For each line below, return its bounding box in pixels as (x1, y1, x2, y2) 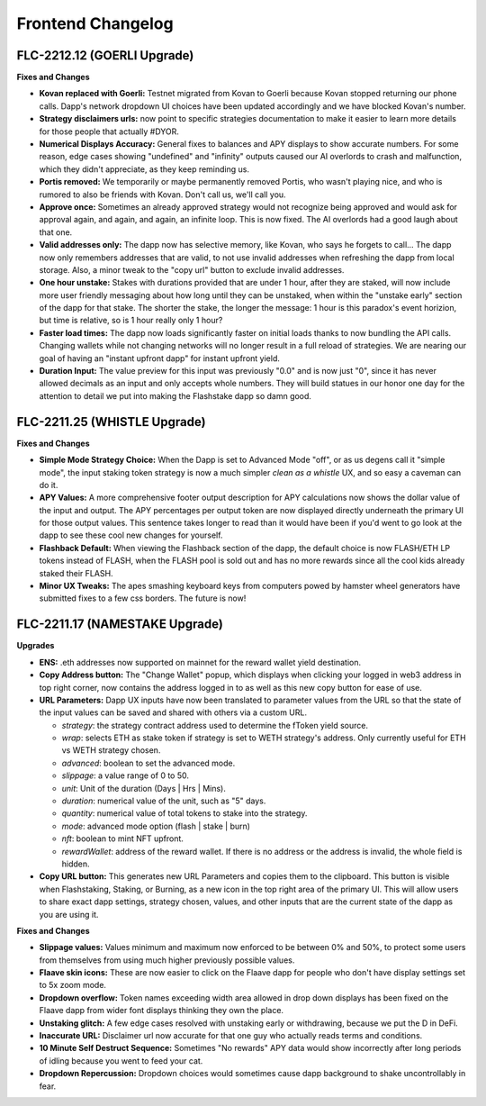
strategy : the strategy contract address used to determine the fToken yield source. (61, 720, 369, 730)
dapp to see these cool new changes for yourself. (39, 530, 223, 540)
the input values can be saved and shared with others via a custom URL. (39, 707, 308, 718)
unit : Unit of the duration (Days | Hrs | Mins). (61, 783, 227, 793)
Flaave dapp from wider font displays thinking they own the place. (39, 1005, 283, 1016)
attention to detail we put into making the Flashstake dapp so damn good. (39, 390, 312, 401)
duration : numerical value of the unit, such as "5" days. (61, 795, 266, 806)
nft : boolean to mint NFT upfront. (61, 833, 184, 844)
